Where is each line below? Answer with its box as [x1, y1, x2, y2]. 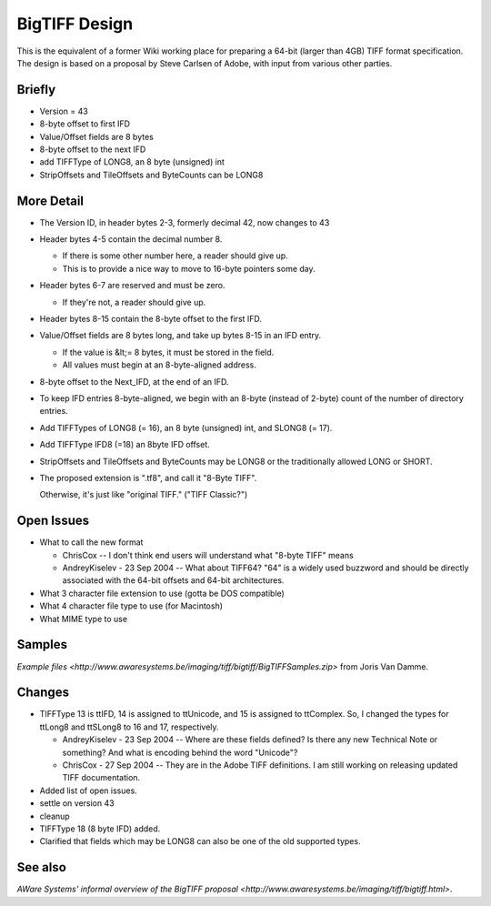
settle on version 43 [39, 798, 115, 809]
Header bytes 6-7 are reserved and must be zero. [39, 280, 225, 291]
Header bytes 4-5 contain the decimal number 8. [39, 234, 223, 245]
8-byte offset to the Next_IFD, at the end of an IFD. [39, 376, 229, 387]
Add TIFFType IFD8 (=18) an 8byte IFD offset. [39, 439, 211, 450]
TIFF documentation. [62, 772, 141, 783]
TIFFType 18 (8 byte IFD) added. [39, 823, 161, 834]
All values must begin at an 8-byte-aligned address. [62, 359, 256, 370]
